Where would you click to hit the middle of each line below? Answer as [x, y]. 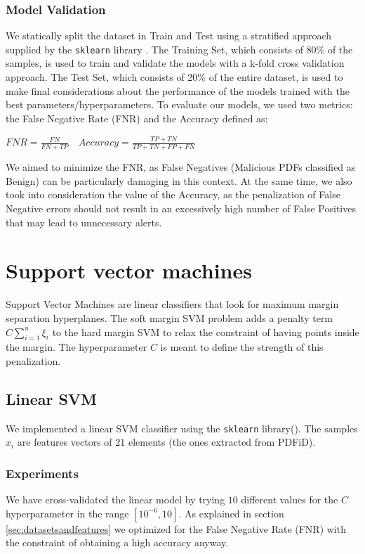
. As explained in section [231, 513]
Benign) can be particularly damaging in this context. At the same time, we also [179, 180]
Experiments [42, 473]
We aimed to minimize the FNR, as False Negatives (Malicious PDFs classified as [181, 167]
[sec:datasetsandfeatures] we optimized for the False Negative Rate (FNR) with [176, 528]
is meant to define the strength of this [242, 347]
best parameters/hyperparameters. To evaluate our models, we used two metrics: [179, 104]
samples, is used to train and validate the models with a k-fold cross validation [175, 63]
